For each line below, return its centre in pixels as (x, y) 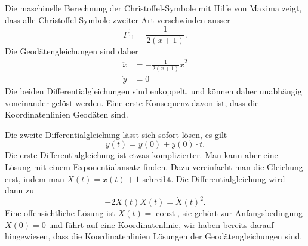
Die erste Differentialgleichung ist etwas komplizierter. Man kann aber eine (141, 155)
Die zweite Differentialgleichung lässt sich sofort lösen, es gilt (116, 134)
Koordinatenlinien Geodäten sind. (67, 114)
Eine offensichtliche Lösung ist (60, 213)
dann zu (20, 190)
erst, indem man (35, 178)
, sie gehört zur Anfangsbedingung (240, 213)
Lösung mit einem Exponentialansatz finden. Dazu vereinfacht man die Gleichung (154, 166)
